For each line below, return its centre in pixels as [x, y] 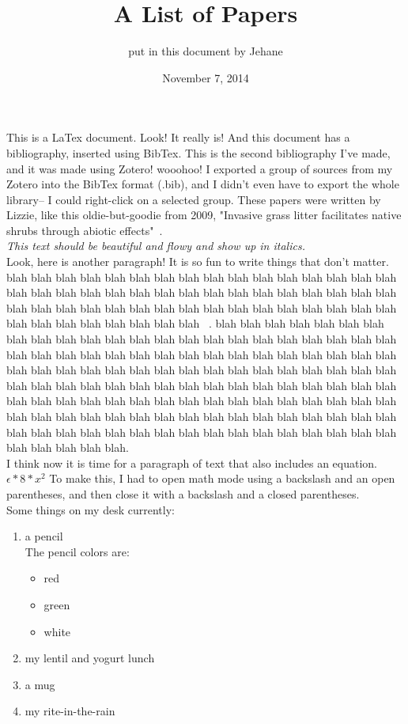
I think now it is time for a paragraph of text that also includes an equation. [192, 462]
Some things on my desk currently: [91, 509]
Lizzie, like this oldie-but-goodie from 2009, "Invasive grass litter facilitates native [204, 215]
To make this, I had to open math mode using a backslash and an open [222, 478]
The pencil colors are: [77, 551]
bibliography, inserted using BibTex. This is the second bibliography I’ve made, [198, 152]
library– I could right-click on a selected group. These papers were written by [194, 199]
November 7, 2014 [206, 77]
